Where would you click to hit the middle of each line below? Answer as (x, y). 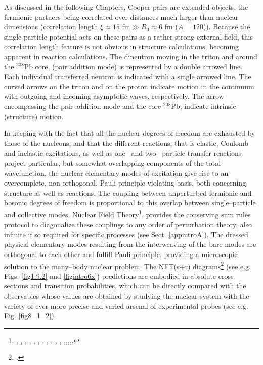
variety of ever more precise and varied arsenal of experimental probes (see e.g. (126, 305)
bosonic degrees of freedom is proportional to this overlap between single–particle (130, 203)
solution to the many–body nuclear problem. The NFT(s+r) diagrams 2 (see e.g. (127, 265)
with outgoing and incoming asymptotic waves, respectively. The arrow (114, 96)
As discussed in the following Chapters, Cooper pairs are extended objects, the (126, 7)
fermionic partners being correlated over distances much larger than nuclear (121, 16)
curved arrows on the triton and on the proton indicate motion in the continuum (129, 86)
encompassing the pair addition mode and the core (83, 106)
